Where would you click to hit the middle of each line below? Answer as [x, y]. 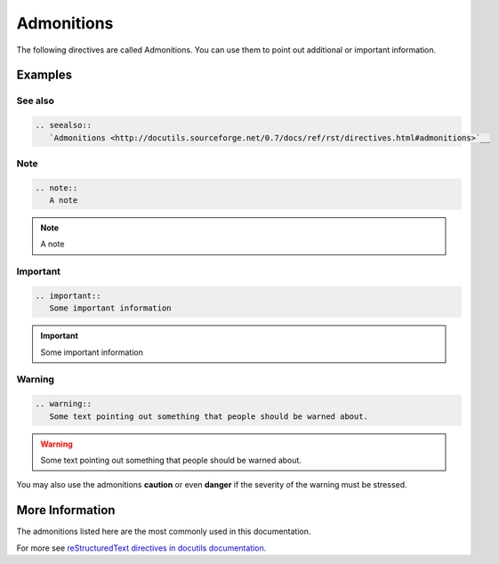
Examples [44, 75]
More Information [66, 510]
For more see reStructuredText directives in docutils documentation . [141, 548]
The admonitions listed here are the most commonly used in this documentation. [164, 532]
